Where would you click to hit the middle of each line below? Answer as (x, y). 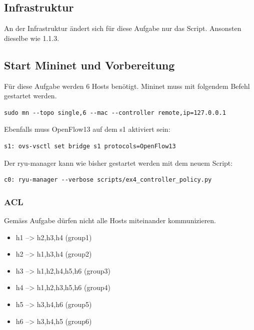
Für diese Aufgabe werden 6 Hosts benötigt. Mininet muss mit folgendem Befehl (127, 86)
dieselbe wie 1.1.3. (32, 38)
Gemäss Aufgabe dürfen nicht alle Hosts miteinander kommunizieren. (110, 220)
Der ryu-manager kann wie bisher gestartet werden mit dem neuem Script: (118, 163)
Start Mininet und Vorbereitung (89, 65)
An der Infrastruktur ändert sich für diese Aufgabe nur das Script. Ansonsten (123, 28)
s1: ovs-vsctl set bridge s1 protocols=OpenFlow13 (90, 146)
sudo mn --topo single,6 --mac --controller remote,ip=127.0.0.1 (115, 113)
